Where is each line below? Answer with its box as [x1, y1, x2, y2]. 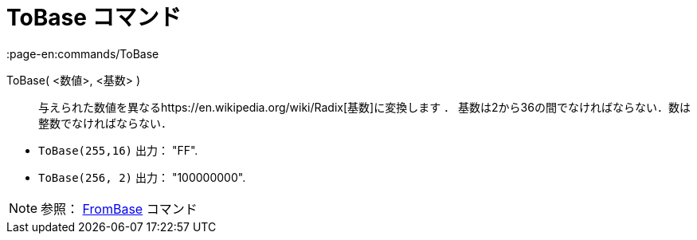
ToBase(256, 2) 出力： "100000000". [38, 170, 246, 184]
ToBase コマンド [6, 4, 182, 31]
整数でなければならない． [38, 116, 172, 130]
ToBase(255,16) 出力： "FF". [38, 143, 198, 157]
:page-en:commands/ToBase [6, 46, 159, 61]
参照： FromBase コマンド [41, 200, 198, 217]
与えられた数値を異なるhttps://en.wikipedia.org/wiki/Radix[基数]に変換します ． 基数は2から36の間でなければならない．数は [38, 100, 691, 114]
